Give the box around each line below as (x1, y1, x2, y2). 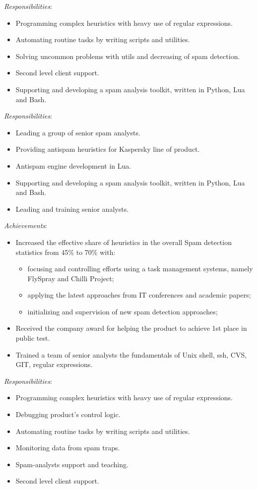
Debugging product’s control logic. (15, 409, 121, 420)
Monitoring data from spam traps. (15, 442, 120, 453)
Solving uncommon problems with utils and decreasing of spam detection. (15, 51, 240, 61)
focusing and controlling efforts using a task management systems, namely (27, 263, 253, 274)
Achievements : (4, 220, 47, 231)
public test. (15, 333, 50, 343)
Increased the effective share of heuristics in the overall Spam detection (15, 237, 232, 247)
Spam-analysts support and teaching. (15, 459, 128, 469)
